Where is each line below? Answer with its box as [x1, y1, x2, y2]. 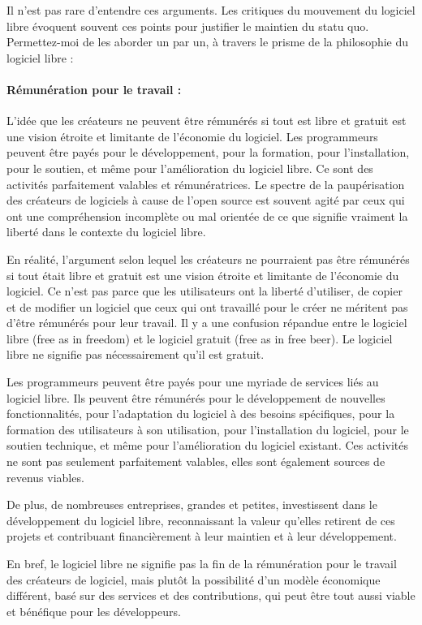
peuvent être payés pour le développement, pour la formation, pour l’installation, [6, 144, 410, 161]
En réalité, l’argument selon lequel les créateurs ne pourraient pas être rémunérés [6, 250, 410, 267]
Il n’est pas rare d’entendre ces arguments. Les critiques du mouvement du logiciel [6, 2, 416, 18]
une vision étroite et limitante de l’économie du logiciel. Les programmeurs [6, 127, 378, 144]
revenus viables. [6, 468, 84, 485]
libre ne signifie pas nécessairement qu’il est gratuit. [6, 346, 265, 363]
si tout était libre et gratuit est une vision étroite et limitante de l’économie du [6, 266, 399, 283]
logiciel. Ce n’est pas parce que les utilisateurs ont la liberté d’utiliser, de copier [6, 282, 403, 300]
